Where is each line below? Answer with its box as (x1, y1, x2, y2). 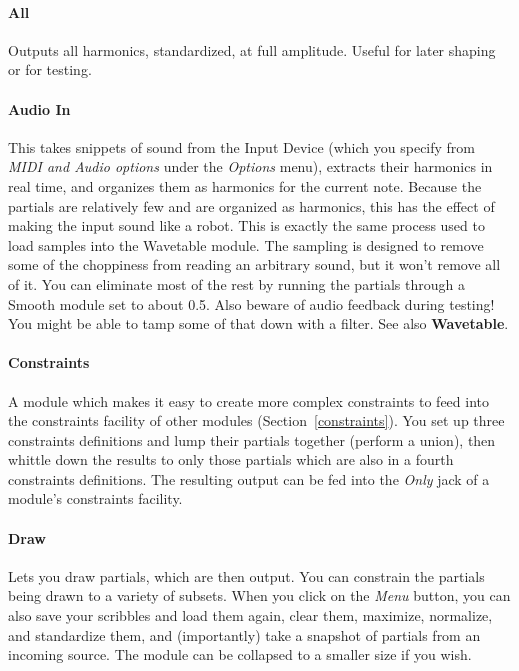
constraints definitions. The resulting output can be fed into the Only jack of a (8, 468, 490, 489)
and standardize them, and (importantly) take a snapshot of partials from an (8, 624, 481, 645)
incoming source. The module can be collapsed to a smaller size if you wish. (8, 644, 472, 665)
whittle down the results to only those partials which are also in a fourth (8, 449, 454, 470)
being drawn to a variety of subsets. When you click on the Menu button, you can (8, 585, 511, 606)
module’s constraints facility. (8, 488, 183, 509)
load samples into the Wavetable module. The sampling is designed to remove (8, 234, 484, 255)
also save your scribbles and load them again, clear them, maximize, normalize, (8, 605, 493, 626)
